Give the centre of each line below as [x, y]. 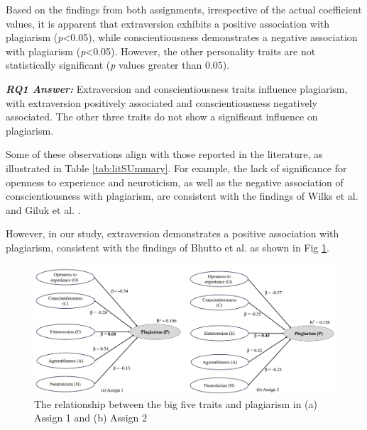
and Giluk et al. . [43, 209]
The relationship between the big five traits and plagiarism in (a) [176, 403]
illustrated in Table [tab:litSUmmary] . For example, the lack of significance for [176, 168]
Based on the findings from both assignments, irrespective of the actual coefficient [184, 9]
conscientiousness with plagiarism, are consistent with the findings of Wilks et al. [182, 196]
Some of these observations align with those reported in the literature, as [164, 154]
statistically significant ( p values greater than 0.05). [118, 65]
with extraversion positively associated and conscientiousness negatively [161, 102]
